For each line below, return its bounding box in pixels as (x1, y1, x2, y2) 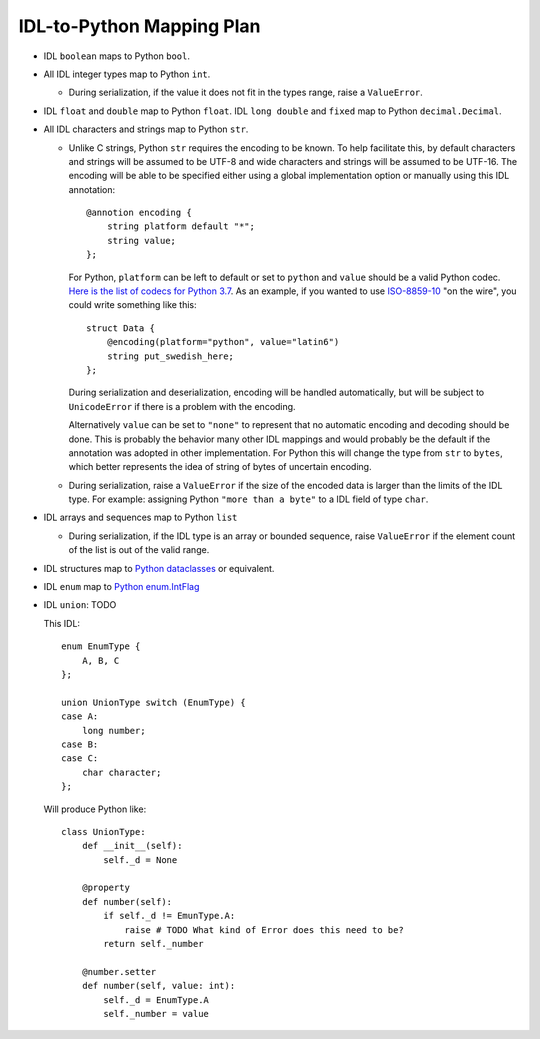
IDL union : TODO (43, 599, 117, 611)
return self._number (103, 938, 204, 950)
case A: (61, 711, 99, 722)
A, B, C (81, 655, 120, 666)
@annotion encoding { (86, 207, 192, 219)
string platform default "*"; (106, 221, 255, 232)
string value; (106, 235, 177, 246)
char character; (81, 766, 162, 778)
